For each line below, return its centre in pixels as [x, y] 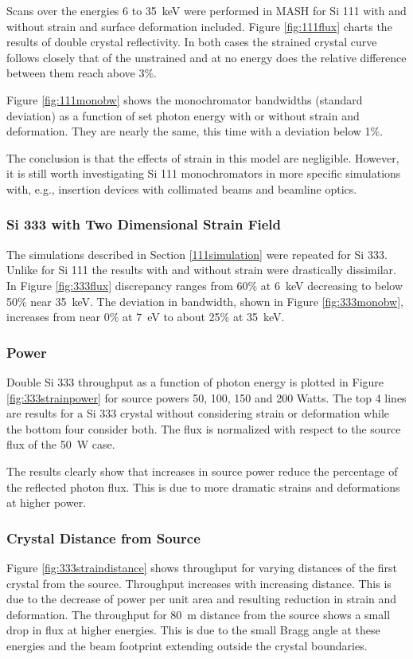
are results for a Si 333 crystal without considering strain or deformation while [198, 413]
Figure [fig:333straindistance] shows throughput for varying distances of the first [202, 567]
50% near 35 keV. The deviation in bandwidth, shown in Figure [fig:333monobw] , [205, 301]
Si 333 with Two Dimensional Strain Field [144, 224]
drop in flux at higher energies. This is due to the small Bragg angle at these [193, 630]
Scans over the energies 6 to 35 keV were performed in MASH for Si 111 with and [206, 10]
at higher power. [47, 502]
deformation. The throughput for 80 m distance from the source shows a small [199, 614]
